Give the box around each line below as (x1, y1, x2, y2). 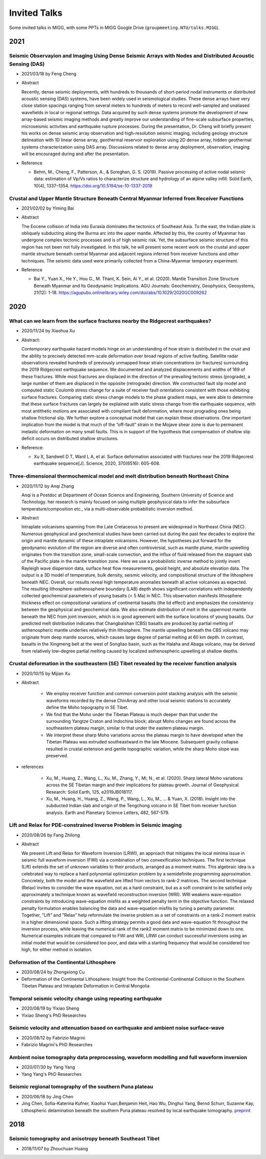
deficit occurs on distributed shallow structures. (21, 436, 119, 442)
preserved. (46, 752, 68, 758)
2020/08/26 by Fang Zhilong (21, 832, 80, 838)
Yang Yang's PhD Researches (21, 1071, 82, 1077)
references (21, 764, 44, 770)
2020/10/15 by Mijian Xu (21, 670, 71, 676)
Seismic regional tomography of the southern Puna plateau (9, 1083, 154, 1090)
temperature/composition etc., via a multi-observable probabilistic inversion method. (21, 506, 194, 512)
